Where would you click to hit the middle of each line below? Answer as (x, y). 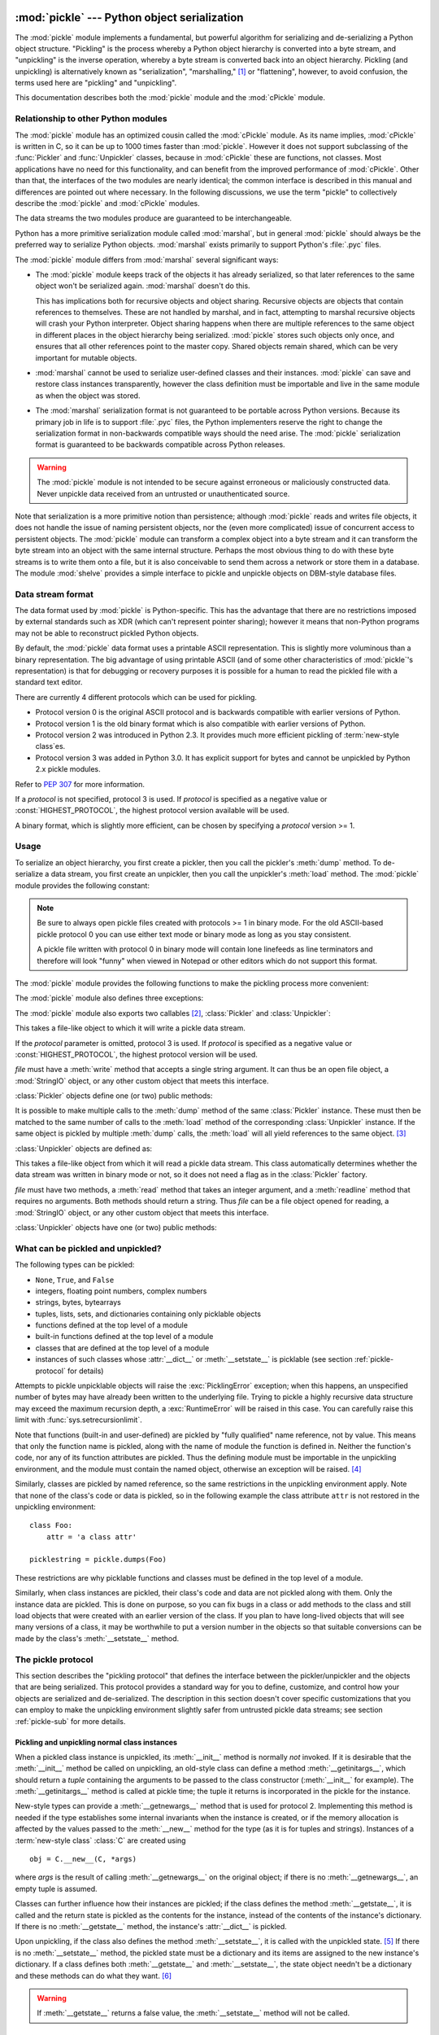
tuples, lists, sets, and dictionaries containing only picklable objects (148, 1314)
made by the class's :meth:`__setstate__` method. (97, 1638)
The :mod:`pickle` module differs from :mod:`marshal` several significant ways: (147, 260)
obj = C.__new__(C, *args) (83, 1859)
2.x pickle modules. (68, 769)
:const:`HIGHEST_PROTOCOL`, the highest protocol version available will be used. (152, 811)
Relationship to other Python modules (91, 119)
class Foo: (51, 1525)
